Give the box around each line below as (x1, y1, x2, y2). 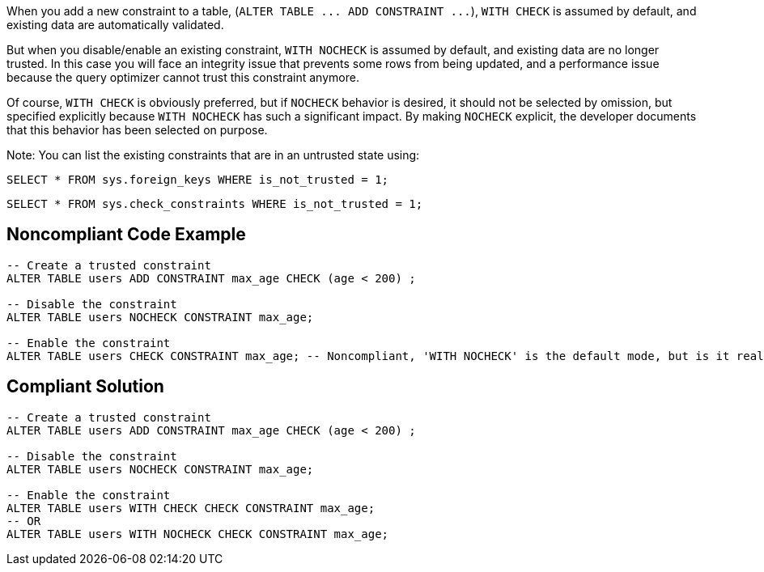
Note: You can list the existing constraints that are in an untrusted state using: (6, 148, 420, 162)
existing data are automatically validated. (6, 18, 224, 32)
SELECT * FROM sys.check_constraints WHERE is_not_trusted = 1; (6, 197, 423, 210)
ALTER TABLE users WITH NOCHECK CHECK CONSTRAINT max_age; (6, 527, 389, 540)
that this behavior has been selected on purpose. (6, 123, 268, 137)
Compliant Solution (6, 376, 164, 397)
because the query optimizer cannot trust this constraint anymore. (6, 70, 359, 84)
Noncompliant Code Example (6, 224, 246, 245)
